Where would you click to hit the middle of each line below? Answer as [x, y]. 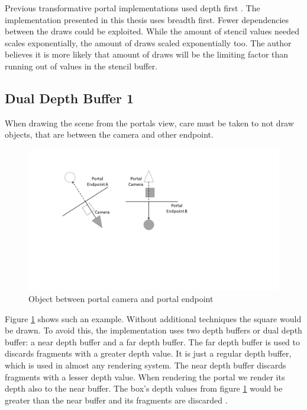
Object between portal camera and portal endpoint [121, 299]
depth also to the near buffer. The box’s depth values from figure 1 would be [144, 388]
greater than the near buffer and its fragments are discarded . [116, 400]
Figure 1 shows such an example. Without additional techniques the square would [153, 318]
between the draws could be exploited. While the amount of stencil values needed [152, 31]
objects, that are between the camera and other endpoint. [109, 134]
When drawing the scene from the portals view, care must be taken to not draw [149, 123]
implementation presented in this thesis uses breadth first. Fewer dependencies [147, 19]
